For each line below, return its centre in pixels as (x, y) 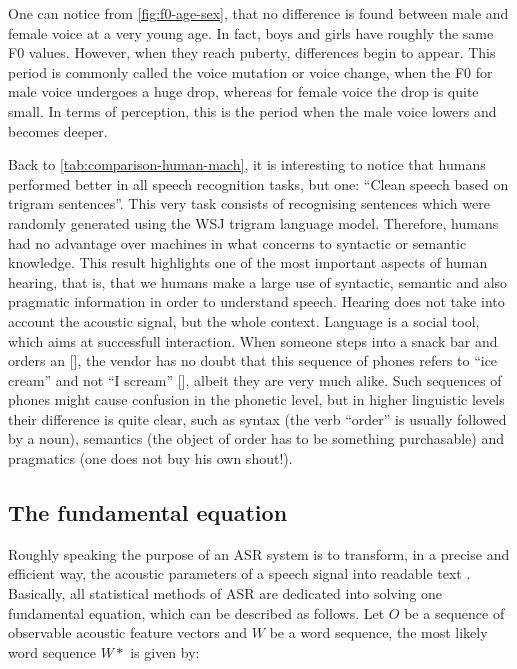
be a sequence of (454, 612)
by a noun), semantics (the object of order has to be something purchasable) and (256, 438)
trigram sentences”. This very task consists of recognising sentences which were (249, 203)
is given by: (165, 651)
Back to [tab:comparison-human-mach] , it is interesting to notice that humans (247, 164)
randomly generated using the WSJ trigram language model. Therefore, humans (253, 222)
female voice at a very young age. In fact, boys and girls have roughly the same (251, 32)
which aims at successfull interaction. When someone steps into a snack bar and (253, 340)
